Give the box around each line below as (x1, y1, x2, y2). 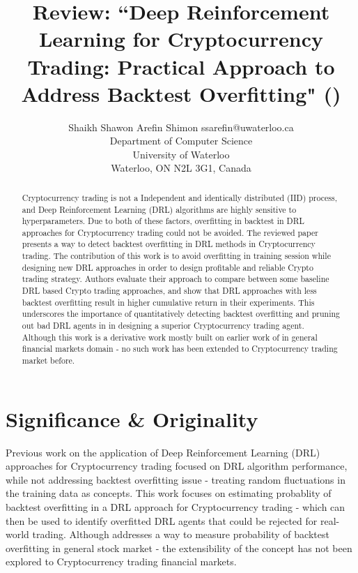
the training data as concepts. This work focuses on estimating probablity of (6, 486, 332, 500)
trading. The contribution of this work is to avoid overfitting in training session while (22, 250, 331, 262)
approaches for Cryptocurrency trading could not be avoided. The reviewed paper (22, 226, 318, 238)
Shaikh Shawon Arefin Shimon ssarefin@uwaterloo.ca (68, 119, 294, 134)
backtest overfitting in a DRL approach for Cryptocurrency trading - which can (6, 500, 345, 514)
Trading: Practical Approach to (27, 52, 335, 80)
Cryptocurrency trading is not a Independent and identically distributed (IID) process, (22, 191, 337, 203)
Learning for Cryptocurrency (38, 24, 324, 53)
